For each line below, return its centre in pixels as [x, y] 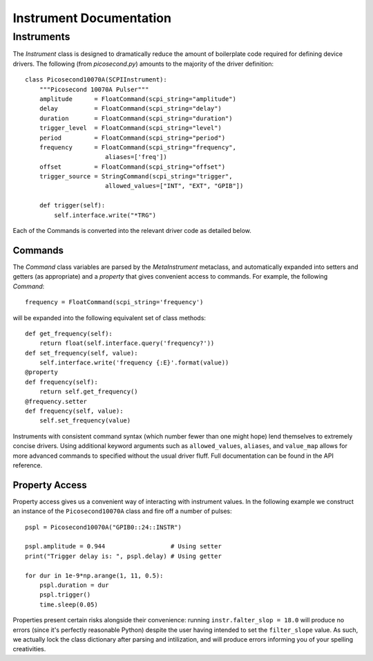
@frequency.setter [56, 401]
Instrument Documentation [92, 18]
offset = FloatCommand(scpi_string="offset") [132, 167]
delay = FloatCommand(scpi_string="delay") [131, 109]
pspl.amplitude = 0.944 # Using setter [124, 547]
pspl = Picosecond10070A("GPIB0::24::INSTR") [104, 527]
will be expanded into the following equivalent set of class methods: [109, 317]
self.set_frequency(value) [85, 421]
